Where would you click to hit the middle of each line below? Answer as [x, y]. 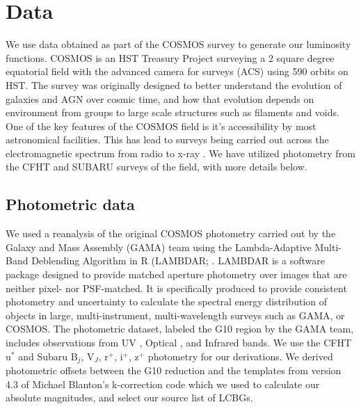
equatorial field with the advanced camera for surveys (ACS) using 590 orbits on [177, 71]
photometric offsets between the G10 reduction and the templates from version [174, 370]
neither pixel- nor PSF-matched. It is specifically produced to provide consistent [176, 288]
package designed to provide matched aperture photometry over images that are [176, 274]
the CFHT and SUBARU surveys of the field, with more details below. [157, 167]
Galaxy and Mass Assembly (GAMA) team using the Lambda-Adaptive [159, 247]
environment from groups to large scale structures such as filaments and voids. [173, 112]
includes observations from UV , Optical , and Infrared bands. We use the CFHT [178, 343]
